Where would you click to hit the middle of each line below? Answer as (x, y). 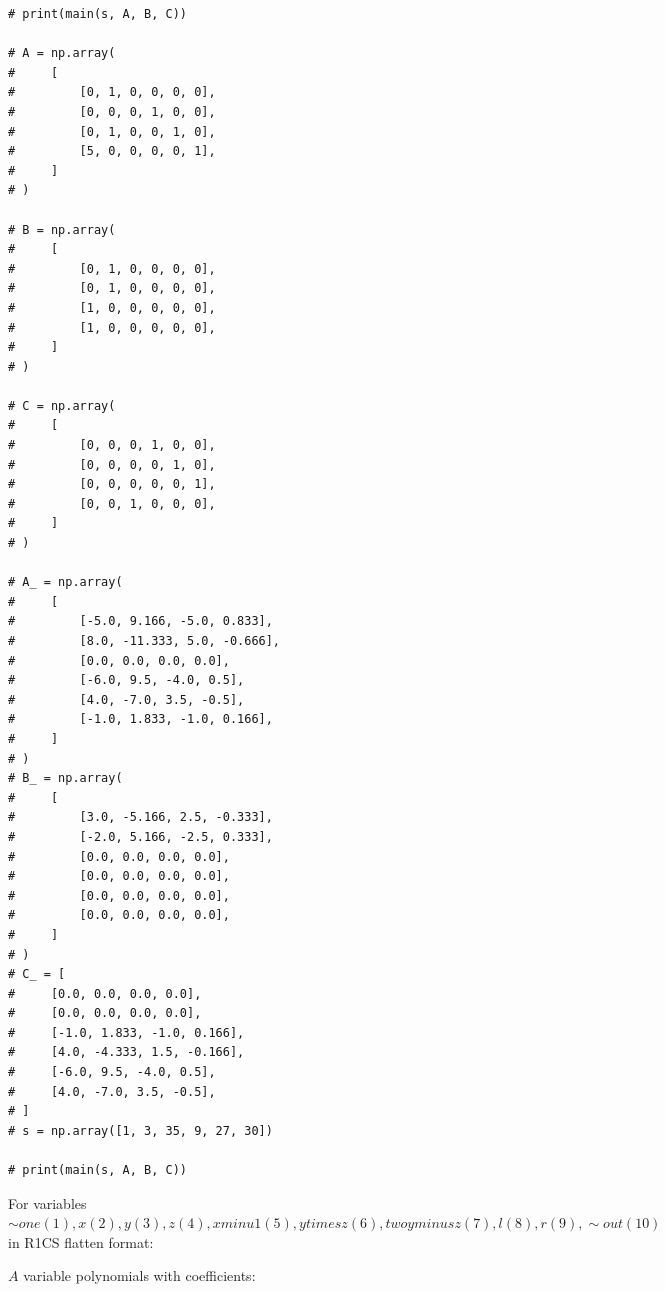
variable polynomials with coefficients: (139, 1275)
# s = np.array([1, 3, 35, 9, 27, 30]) (140, 1130)
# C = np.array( (62, 405)
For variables (47, 1202)
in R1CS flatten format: (81, 1241)
